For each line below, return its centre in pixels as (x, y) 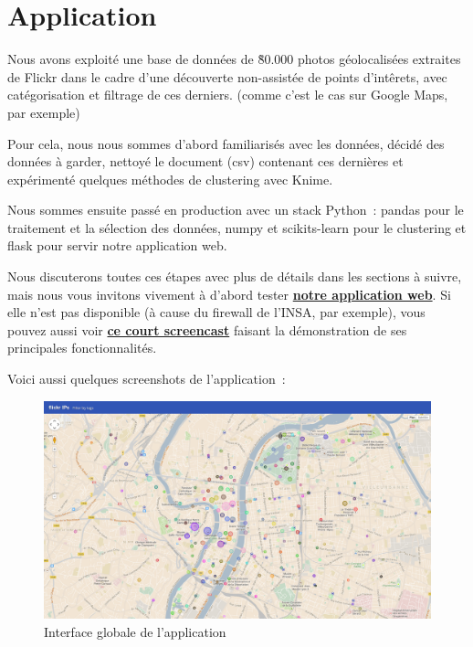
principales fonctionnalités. (82, 348)
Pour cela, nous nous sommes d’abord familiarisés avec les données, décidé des (226, 143)
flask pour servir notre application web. (117, 245)
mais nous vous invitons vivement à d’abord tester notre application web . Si (229, 294)
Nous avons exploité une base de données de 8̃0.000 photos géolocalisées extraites (234, 59)
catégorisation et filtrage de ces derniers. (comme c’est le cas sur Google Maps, (228, 95)
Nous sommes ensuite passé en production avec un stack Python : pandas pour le (236, 210)
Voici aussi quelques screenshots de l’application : (147, 379)
